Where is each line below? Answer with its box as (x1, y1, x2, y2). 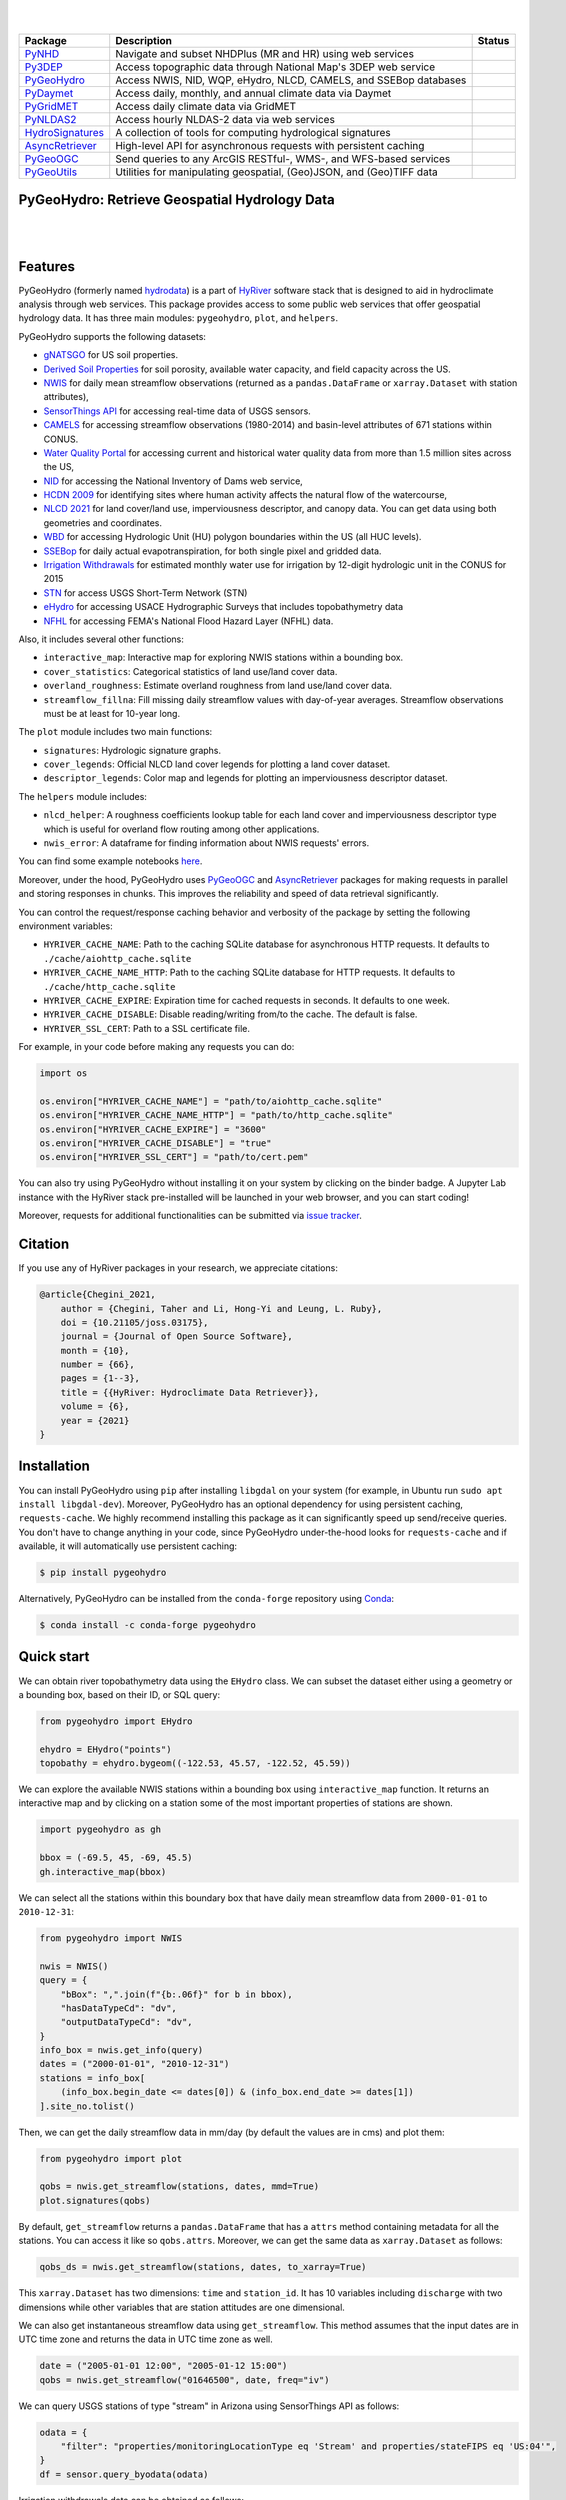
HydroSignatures (24, 125, 105, 139)
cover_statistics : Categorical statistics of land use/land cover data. (43, 665, 338, 677)
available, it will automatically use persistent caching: (18, 1540, 238, 1552)
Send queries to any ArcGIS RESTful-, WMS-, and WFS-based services (115, 151, 451, 165)
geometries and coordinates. (43, 516, 163, 529)
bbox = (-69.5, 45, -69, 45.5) (39, 1852, 194, 1864)
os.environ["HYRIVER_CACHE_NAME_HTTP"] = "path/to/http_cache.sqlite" (39, 1110, 394, 1121)
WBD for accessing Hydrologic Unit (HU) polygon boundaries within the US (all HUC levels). (43, 531, 422, 543)
